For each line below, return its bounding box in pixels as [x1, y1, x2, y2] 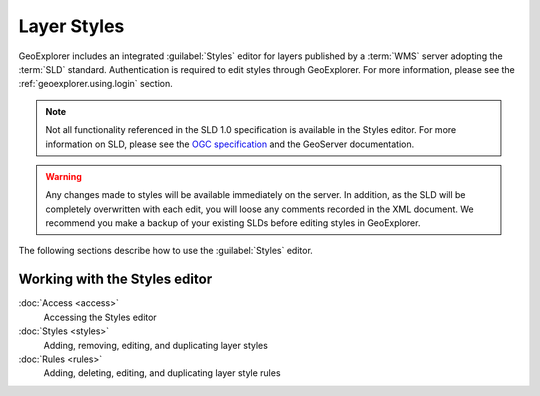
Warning [45, 170, 82, 182]
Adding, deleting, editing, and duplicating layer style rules [43, 367, 281, 379]
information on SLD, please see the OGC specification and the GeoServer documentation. [45, 138, 415, 150]
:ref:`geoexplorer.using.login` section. [18, 78, 174, 90]
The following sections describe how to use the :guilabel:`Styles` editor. [18, 245, 314, 257]
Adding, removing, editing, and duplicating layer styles [43, 339, 269, 351]
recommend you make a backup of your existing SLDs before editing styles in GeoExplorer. [45, 217, 421, 229]
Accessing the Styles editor [43, 311, 157, 323]
